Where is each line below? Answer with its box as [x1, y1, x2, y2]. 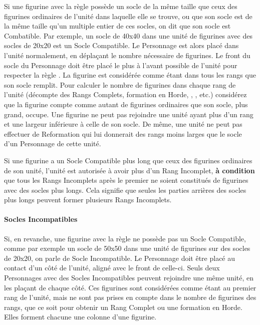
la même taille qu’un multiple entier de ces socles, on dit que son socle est [4, 21, 231, 31]
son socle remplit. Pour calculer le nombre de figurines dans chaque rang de [4, 79, 236, 90]
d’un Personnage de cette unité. [4, 138, 101, 149]
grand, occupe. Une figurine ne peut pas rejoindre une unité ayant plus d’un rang [4, 109, 253, 119]
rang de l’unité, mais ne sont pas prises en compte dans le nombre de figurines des [4, 292, 256, 302]
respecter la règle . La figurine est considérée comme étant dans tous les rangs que [4, 70, 256, 80]
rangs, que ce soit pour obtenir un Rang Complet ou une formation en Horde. [4, 301, 242, 312]
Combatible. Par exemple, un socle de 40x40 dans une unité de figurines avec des [4, 30, 252, 41]
